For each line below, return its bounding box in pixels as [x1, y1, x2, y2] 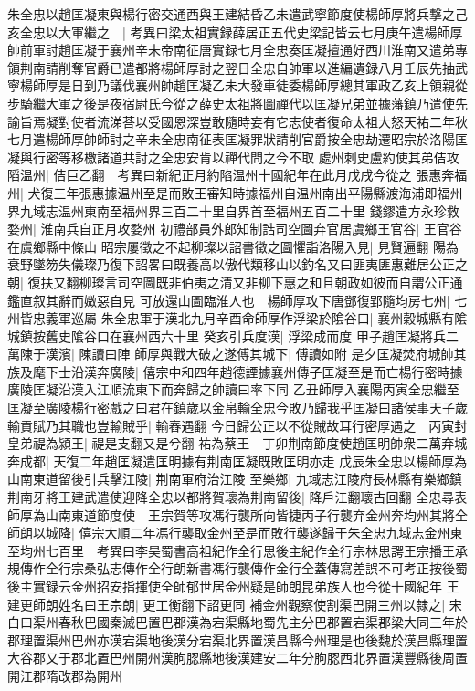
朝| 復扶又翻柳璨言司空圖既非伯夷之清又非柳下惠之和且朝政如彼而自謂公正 [7, 272, 450, 291]
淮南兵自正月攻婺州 [40, 219, 156, 238]
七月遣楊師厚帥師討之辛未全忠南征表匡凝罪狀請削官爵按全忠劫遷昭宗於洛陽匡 [7, 130, 468, 149]
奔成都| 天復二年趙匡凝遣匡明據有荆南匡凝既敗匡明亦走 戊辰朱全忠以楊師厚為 [7, 451, 468, 470]
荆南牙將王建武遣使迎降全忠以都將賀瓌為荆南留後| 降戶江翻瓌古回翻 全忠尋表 [7, 487, 468, 507]
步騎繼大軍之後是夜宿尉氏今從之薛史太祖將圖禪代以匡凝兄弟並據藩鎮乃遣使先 [7, 93, 468, 112]
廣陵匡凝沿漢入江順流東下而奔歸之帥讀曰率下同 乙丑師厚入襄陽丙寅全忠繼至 [7, 380, 459, 399]
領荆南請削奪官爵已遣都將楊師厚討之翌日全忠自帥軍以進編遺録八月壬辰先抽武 [7, 58, 468, 77]
